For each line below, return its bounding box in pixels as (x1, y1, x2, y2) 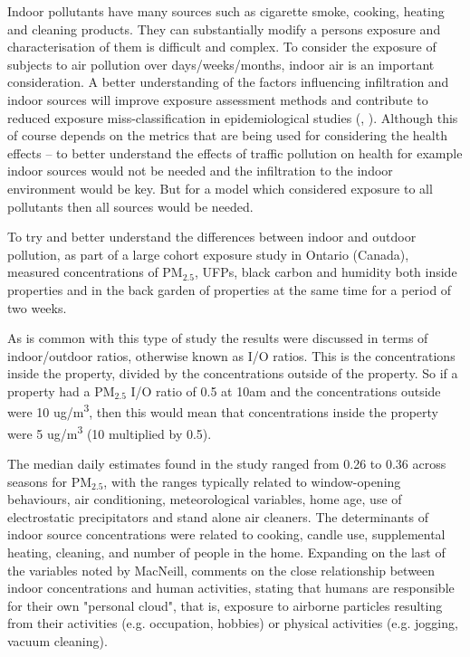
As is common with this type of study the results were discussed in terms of (7, 328, 428, 348)
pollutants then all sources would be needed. (7, 196, 254, 215)
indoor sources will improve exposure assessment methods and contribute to (7, 90, 428, 109)
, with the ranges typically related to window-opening (103, 471, 401, 490)
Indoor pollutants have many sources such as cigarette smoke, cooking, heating (7, 2, 445, 20)
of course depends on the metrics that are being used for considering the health (7, 126, 447, 145)
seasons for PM (7, 471, 92, 490)
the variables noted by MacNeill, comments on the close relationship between (7, 560, 436, 579)
